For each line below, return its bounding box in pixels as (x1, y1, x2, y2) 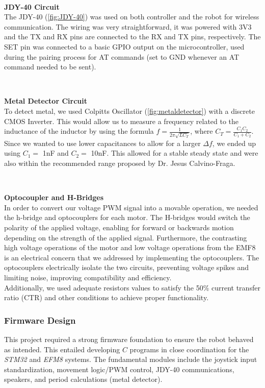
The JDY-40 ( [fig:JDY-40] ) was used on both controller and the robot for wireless (4, 11, 259, 22)
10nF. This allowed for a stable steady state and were (91, 148, 258, 158)
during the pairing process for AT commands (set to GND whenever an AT (4, 51, 240, 62)
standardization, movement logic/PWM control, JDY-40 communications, (4, 363, 234, 374)
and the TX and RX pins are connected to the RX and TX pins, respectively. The (4, 31, 261, 42)
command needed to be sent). (4, 61, 96, 72)
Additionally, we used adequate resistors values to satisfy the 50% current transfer (4, 282, 260, 293)
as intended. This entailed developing (4, 344, 120, 354)
